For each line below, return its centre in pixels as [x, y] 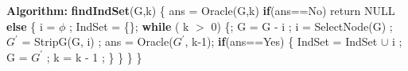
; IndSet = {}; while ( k [129, 26]
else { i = [31, 26]
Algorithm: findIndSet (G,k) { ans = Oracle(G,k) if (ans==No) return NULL [201, 10]
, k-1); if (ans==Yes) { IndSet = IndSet [281, 41]
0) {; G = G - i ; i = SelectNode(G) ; [302, 26]
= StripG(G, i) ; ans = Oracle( [97, 41]
